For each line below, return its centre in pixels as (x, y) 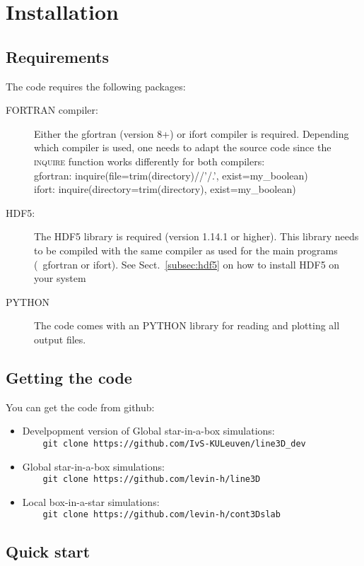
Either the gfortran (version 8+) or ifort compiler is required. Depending (192, 133)
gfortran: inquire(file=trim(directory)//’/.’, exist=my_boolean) (171, 175)
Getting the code (69, 377)
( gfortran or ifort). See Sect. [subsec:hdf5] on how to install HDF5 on (187, 264)
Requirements (57, 56)
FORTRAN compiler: (52, 110)
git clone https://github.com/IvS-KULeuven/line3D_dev (174, 443)
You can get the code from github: (80, 407)
